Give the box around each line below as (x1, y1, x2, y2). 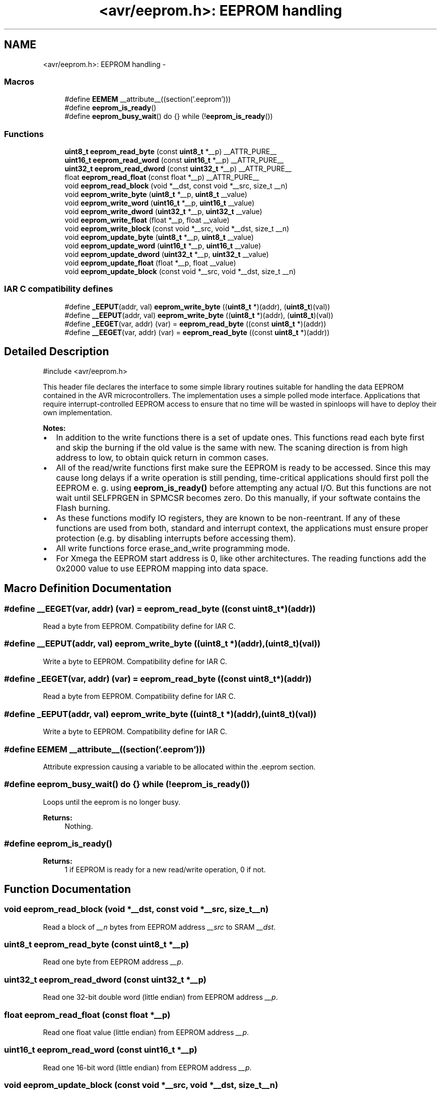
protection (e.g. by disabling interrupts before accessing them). (56, 533, 296, 543)
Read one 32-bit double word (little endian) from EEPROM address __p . (43, 993, 278, 1002)
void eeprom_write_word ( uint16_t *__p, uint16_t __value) (64, 199, 255, 208)
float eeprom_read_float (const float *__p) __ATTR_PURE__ (64, 173, 259, 182)
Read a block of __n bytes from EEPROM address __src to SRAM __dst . (43, 922, 276, 931)
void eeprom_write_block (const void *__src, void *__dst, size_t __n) (64, 224, 289, 233)
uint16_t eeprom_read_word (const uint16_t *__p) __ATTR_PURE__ (64, 156, 284, 165)
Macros (4, 76, 34, 87)
